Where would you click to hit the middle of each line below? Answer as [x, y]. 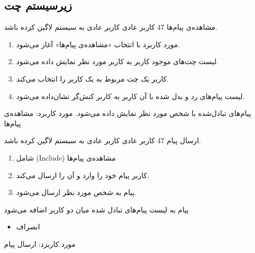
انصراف [28, 227]
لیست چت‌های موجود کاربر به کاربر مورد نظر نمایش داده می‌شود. [117, 61]
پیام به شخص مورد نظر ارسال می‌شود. [76, 192]
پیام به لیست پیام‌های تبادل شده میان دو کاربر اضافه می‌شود [96, 209]
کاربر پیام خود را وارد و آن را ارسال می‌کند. [83, 175]
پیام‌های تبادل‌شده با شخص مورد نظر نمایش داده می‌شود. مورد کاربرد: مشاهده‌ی [128, 113]
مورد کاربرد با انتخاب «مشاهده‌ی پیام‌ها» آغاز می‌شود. [98, 44]
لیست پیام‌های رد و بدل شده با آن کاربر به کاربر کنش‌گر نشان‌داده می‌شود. [130, 96]
